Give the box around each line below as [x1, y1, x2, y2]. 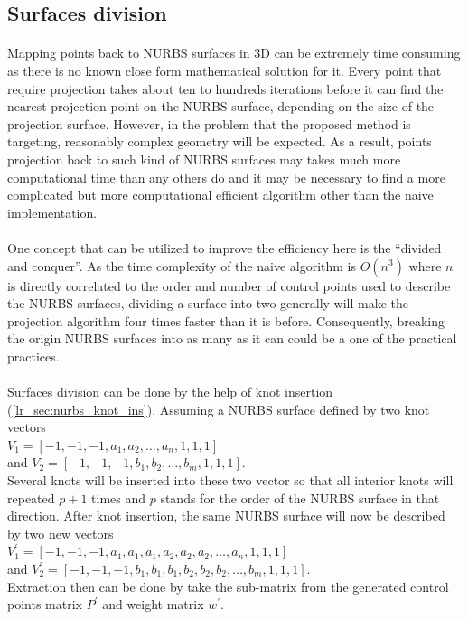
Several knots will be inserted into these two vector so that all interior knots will [7, 471, 454, 490]
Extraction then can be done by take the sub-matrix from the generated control [7, 577, 449, 596]
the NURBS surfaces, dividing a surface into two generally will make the [7, 294, 409, 313]
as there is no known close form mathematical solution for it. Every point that [7, 61, 442, 80]
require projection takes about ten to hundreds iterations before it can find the [7, 79, 444, 98]
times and [91, 488, 146, 507]
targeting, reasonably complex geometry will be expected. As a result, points [7, 132, 432, 151]
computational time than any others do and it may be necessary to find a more [7, 167, 445, 186]
